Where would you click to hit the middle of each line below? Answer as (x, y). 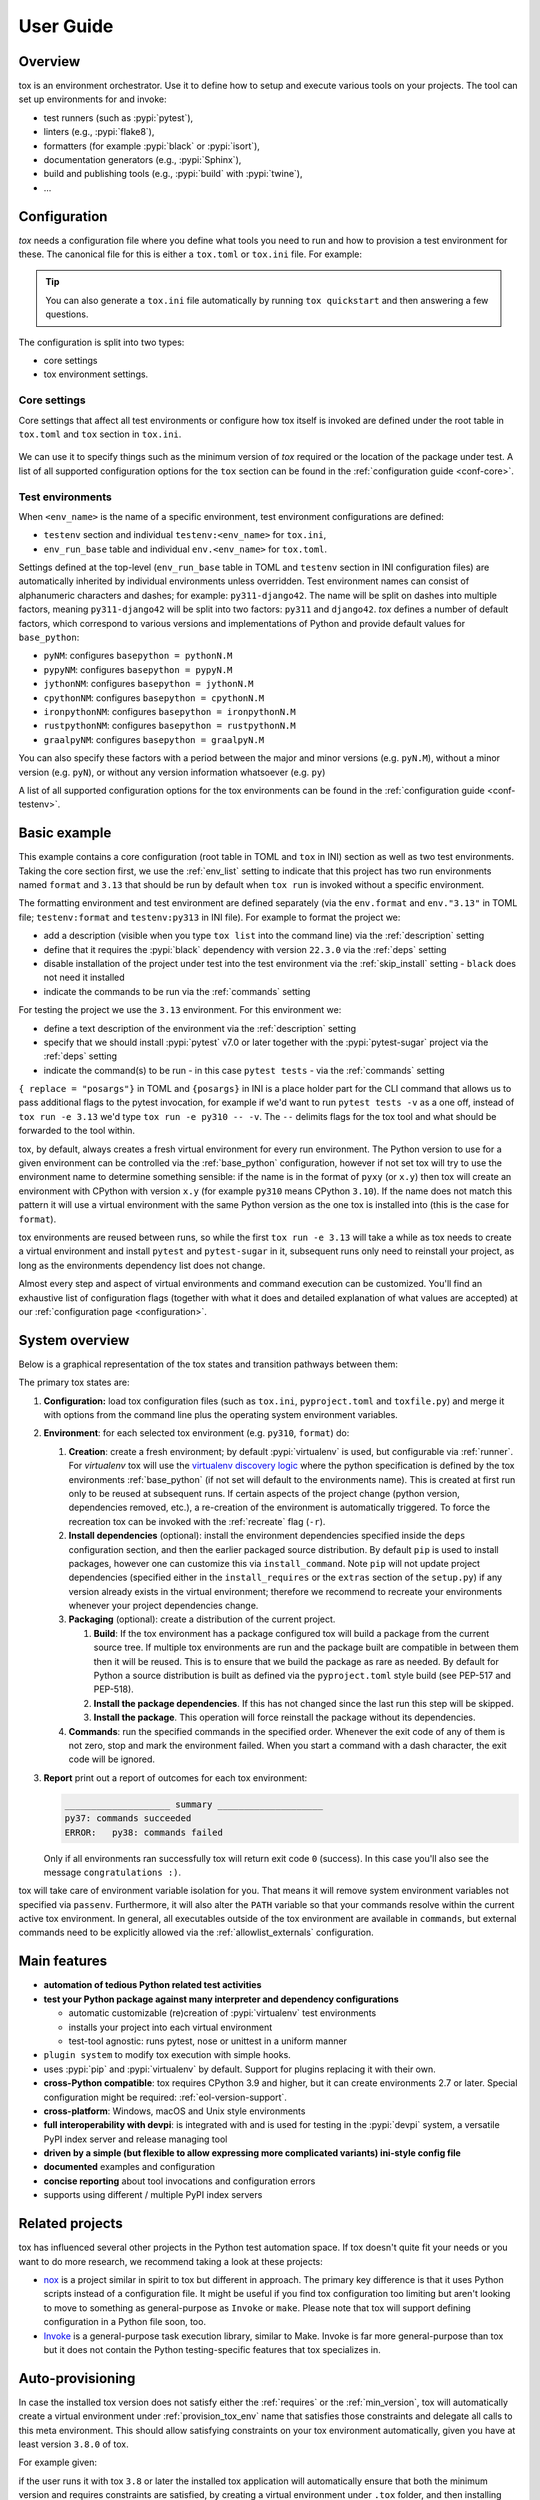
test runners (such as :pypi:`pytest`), (118, 117)
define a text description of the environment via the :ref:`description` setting (200, 1028)
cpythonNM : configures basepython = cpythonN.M (154, 697)
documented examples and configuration (129, 2167)
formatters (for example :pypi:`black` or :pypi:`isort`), (151, 146)
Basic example (65, 833)
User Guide (66, 26)
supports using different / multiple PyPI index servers (153, 2195)
